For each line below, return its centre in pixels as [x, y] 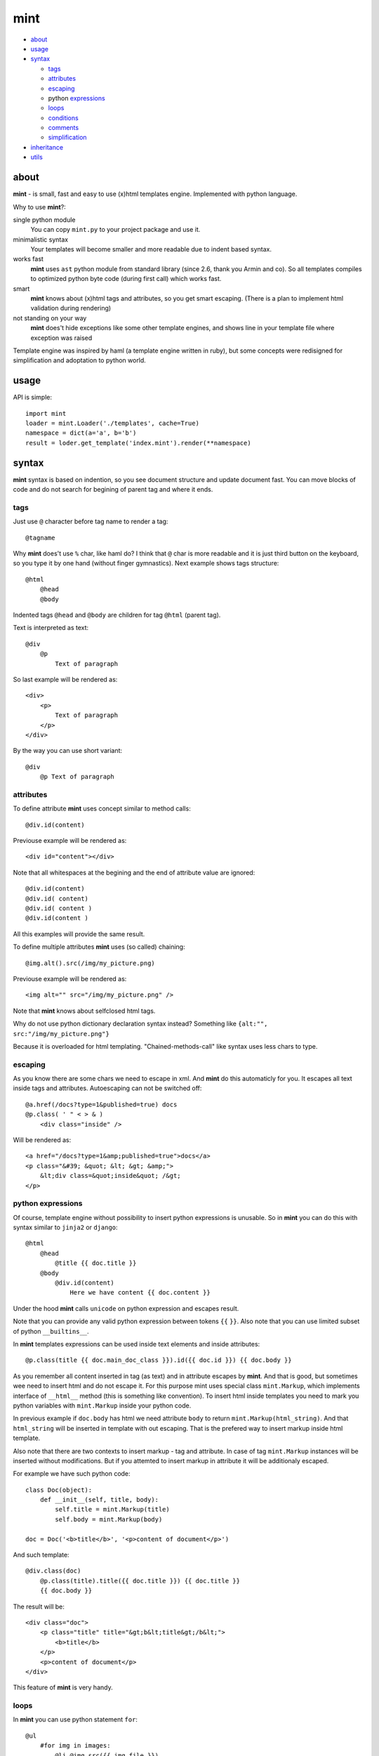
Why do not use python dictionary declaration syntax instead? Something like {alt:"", [140, 1024]
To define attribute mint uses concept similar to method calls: [102, 808]
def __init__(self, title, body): [99, 1500]
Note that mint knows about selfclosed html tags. [84, 1011]
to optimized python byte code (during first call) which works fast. [126, 279]
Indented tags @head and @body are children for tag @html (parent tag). [117, 615]
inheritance [47, 147]
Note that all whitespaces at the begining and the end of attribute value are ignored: [134, 872]
